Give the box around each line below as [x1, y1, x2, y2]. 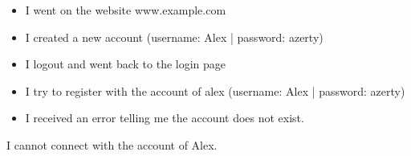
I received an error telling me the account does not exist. [25, 109, 304, 126]
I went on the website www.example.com [25, 2, 226, 18]
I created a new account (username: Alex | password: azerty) [25, 28, 324, 45]
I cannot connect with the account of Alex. [6, 136, 218, 153]
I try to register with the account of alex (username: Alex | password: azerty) [25, 82, 405, 99]
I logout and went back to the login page [25, 55, 226, 72]
